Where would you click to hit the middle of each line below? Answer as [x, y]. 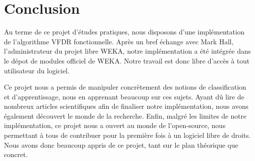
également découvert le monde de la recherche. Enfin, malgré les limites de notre [125, 115]
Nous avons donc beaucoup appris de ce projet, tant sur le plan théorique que [121, 145]
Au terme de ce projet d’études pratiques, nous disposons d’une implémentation [124, 32]
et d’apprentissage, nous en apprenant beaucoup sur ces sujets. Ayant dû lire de [124, 96]
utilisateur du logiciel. [37, 70]
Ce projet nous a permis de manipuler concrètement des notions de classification [125, 87]
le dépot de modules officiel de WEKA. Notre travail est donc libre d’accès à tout [127, 60]
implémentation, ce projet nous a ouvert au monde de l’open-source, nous [115, 125]
